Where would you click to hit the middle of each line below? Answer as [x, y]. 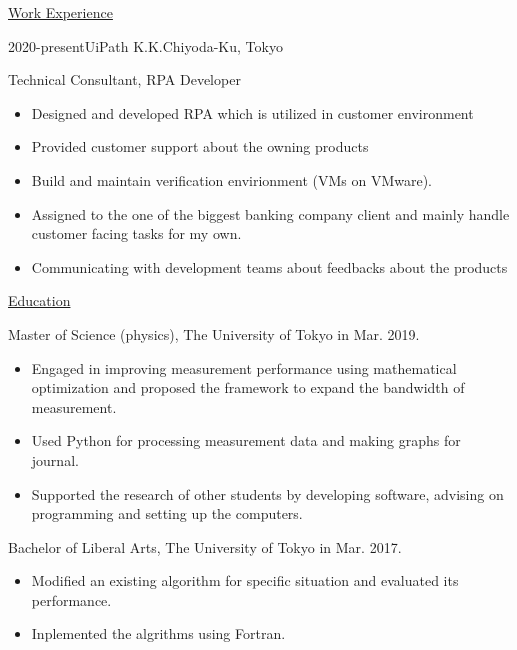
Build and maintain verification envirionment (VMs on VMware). [231, 179]
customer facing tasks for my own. [136, 233]
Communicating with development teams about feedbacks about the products [269, 266]
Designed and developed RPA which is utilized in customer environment [252, 112]
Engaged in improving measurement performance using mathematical [244, 367]
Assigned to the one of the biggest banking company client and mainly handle [270, 213]
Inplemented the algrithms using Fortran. [158, 633]
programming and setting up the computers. [167, 513]
